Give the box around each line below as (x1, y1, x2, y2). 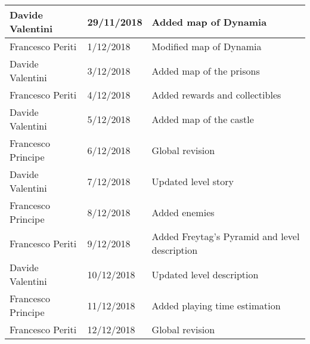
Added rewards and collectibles (151, 88, 281, 102)
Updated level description (151, 267, 259, 281)
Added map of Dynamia (151, 14, 267, 29)
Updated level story (151, 174, 234, 188)
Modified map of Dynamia (151, 39, 262, 53)
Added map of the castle (151, 112, 254, 126)
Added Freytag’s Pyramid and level (151, 229, 300, 243)
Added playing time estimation (151, 298, 281, 312)
